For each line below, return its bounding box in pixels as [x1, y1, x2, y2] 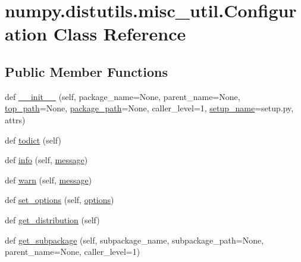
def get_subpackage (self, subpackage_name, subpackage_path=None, [5, 233, 264, 246]
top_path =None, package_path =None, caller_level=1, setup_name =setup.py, [5, 102, 294, 114]
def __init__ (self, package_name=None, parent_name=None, [5, 90, 240, 102]
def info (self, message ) [5, 154, 88, 166]
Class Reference [53, 21, 186, 46]
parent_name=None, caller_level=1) [5, 245, 140, 258]
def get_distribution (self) [5, 213, 100, 226]
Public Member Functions [5, 62, 168, 80]
